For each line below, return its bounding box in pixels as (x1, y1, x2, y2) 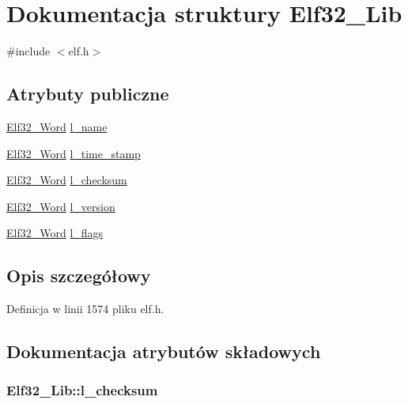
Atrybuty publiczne (6, 81, 169, 106)
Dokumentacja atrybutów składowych (6, 339, 321, 364)
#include (6, 43, 51, 59)
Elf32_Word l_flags (6, 225, 104, 241)
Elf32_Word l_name (6, 118, 108, 134)
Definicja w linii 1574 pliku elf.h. (6, 300, 164, 317)
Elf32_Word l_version (6, 198, 115, 214)
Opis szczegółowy (6, 263, 151, 288)
